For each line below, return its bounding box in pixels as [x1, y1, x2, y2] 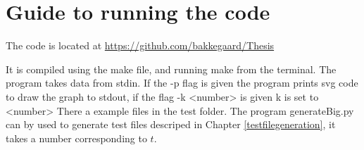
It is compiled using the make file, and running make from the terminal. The [6, 61, 337, 76]
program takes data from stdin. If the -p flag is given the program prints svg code [6, 75, 358, 90]
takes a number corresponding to [6, 130, 147, 145]
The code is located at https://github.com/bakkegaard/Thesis [6, 38, 275, 53]
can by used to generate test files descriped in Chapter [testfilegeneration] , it [6, 117, 336, 132]
